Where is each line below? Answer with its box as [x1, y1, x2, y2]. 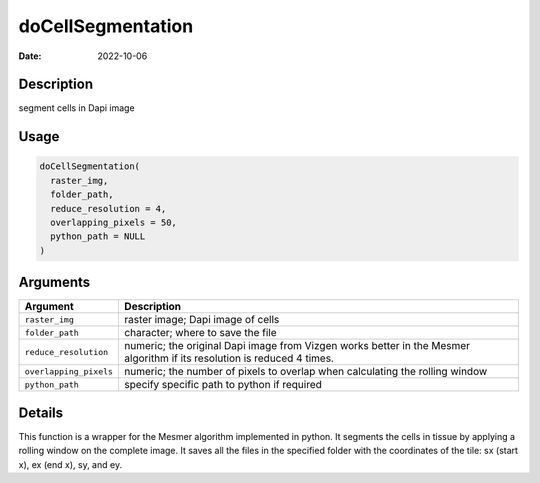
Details [18, 404, 64, 421]
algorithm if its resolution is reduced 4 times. [124, 351, 335, 365]
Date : [18, 50, 42, 62]
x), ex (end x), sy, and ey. [18, 458, 123, 470]
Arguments [18, 274, 91, 291]
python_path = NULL [50, 231, 146, 242]
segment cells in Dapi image [18, 102, 135, 114]
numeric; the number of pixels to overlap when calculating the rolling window [124, 365, 488, 379]
